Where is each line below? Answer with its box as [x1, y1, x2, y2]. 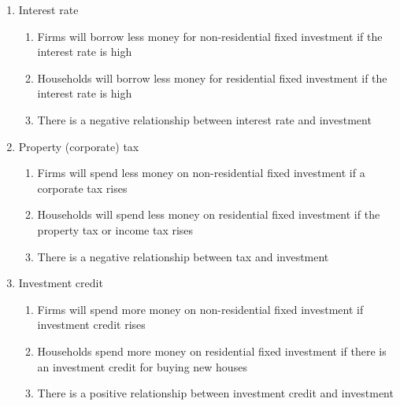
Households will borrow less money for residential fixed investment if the [37, 69, 387, 86]
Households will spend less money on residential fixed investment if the [37, 206, 380, 223]
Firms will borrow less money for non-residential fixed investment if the [37, 28, 383, 44]
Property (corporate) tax [18, 138, 139, 154]
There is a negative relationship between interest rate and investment [37, 111, 372, 127]
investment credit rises [37, 316, 146, 333]
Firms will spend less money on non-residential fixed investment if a [37, 164, 365, 181]
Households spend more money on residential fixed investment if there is [37, 342, 387, 359]
